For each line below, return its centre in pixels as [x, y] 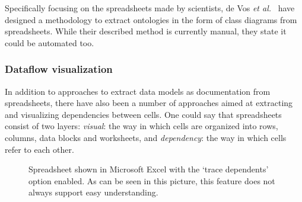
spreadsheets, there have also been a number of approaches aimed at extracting [149, 103]
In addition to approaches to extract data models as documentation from [138, 91]
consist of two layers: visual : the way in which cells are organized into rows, [142, 126]
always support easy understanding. [93, 192]
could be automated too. [50, 42]
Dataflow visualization [59, 69]
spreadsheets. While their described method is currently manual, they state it [146, 31]
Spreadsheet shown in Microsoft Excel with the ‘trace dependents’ [149, 169]
